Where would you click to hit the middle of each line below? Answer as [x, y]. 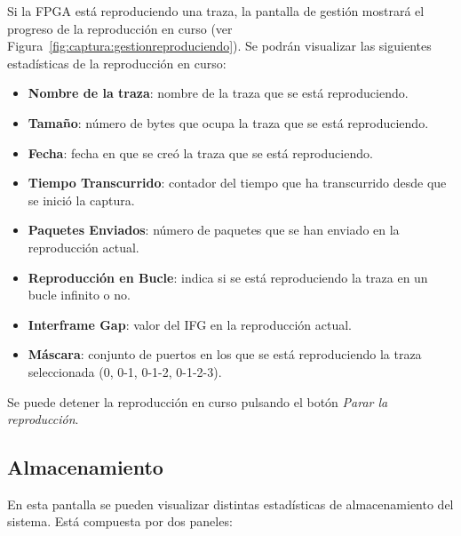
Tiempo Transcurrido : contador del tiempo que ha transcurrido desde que [237, 183]
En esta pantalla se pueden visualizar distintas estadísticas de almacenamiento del [230, 504]
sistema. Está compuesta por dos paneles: [120, 521]
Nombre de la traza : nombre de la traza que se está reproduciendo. [218, 93]
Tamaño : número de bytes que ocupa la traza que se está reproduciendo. [228, 122]
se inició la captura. [81, 200]
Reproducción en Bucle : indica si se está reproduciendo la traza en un [228, 277]
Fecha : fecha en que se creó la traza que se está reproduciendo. [200, 152]
